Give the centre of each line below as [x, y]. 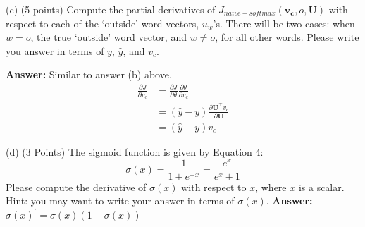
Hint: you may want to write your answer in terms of [120, 201]
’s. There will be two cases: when [284, 23]
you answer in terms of [55, 50]
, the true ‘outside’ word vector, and [109, 37]
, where [271, 186]
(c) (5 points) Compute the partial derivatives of [111, 9]
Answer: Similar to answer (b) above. [89, 74]
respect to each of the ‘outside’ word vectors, [103, 23]
